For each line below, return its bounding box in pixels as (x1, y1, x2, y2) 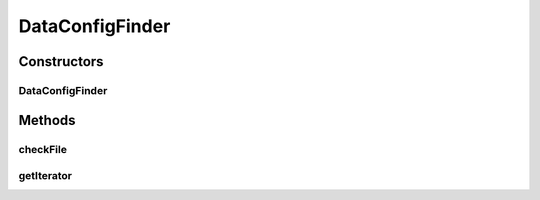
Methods (18, 111, 76, 129)
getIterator (18, 169, 72, 183)
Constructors (18, 53, 104, 70)
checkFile (18, 142, 67, 156)
